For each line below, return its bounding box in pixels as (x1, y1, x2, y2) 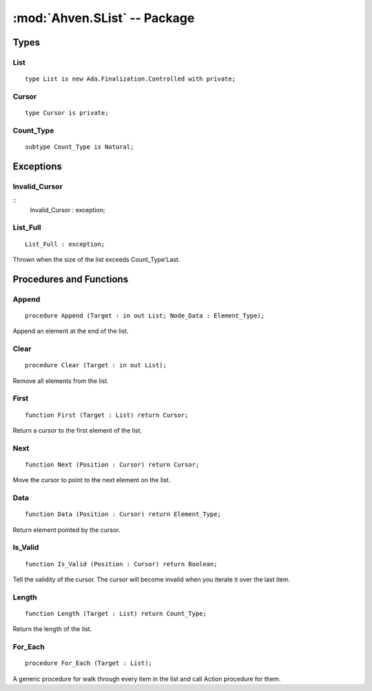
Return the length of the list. (12, 625, 92, 633)
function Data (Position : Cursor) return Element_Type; (25, 510, 222, 518)
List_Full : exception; (25, 240, 105, 248)
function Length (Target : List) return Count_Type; (25, 610, 207, 617)
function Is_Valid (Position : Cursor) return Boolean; (25, 560, 218, 568)
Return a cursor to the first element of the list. (12, 426, 143, 434)
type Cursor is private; (25, 109, 109, 117)
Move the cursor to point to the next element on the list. (12, 476, 171, 484)
